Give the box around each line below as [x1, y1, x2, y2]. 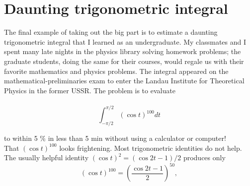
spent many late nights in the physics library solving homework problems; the [4, 46, 241, 57]
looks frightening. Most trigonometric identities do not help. [59, 142, 242, 153]
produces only [183, 152, 226, 163]
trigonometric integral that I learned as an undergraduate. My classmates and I [4, 36, 247, 47]
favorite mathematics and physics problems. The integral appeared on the [4, 65, 229, 76]
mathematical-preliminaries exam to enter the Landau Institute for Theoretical [4, 75, 245, 86]
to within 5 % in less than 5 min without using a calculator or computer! [4, 133, 226, 143]
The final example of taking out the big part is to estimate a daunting [4, 27, 218, 37]
